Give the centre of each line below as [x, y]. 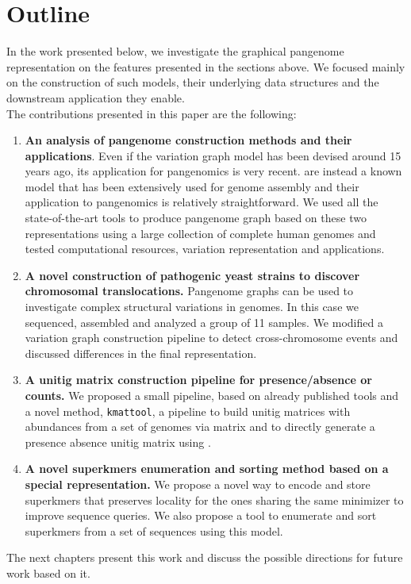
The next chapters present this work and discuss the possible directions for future [205, 557]
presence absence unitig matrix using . [118, 442]
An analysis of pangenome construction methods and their [188, 140]
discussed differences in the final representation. [141, 353]
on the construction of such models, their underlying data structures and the [193, 82]
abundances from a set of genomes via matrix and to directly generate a [200, 426]
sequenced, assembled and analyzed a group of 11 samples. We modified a [204, 322]
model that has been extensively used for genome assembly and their [192, 186]
